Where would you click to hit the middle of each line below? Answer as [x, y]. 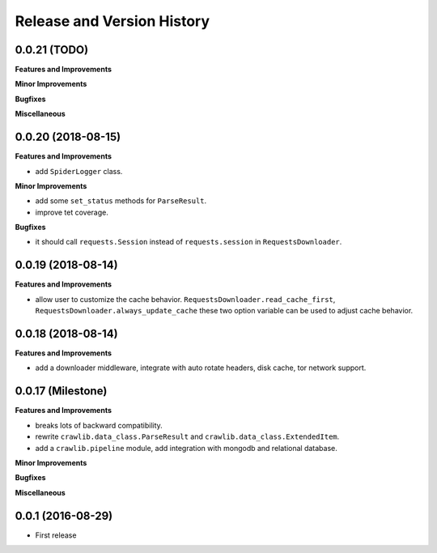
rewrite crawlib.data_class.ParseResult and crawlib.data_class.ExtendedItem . [187, 436]
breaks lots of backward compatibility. [99, 425]
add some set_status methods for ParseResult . [121, 201]
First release [56, 535]
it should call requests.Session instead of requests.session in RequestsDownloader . [189, 242]
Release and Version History [112, 21]
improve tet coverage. [72, 212]
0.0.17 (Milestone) [61, 391]
